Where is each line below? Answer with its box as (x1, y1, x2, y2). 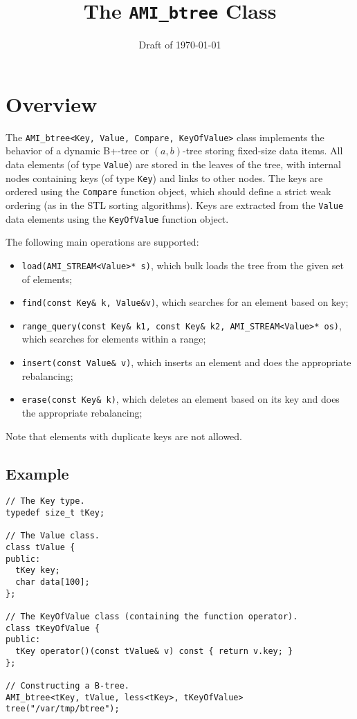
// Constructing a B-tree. (6, 680, 129, 691)
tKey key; (15, 565, 60, 576)
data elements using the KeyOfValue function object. (6, 211, 229, 226)
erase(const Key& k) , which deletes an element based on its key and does (21, 392, 340, 406)
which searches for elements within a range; (21, 331, 206, 346)
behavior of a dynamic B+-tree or (6, 143, 149, 158)
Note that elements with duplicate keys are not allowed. (6, 428, 242, 443)
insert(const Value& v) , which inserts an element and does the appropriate (21, 355, 351, 370)
